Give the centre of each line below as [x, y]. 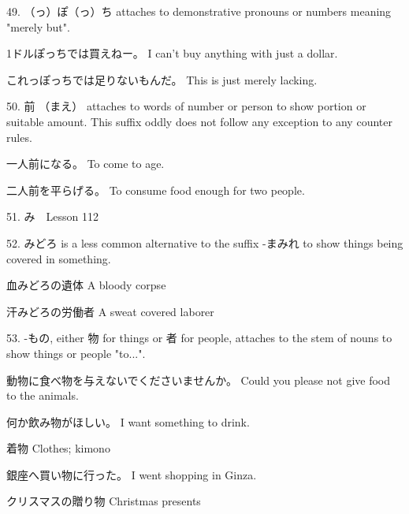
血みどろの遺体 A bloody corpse [86, 285]
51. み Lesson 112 [52, 216]
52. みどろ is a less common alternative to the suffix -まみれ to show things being [205, 242]
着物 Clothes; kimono [58, 448]
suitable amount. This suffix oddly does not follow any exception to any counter [199, 121]
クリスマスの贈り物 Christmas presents [104, 501]
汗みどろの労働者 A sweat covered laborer [110, 311]
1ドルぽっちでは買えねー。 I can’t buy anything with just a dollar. [172, 53]
